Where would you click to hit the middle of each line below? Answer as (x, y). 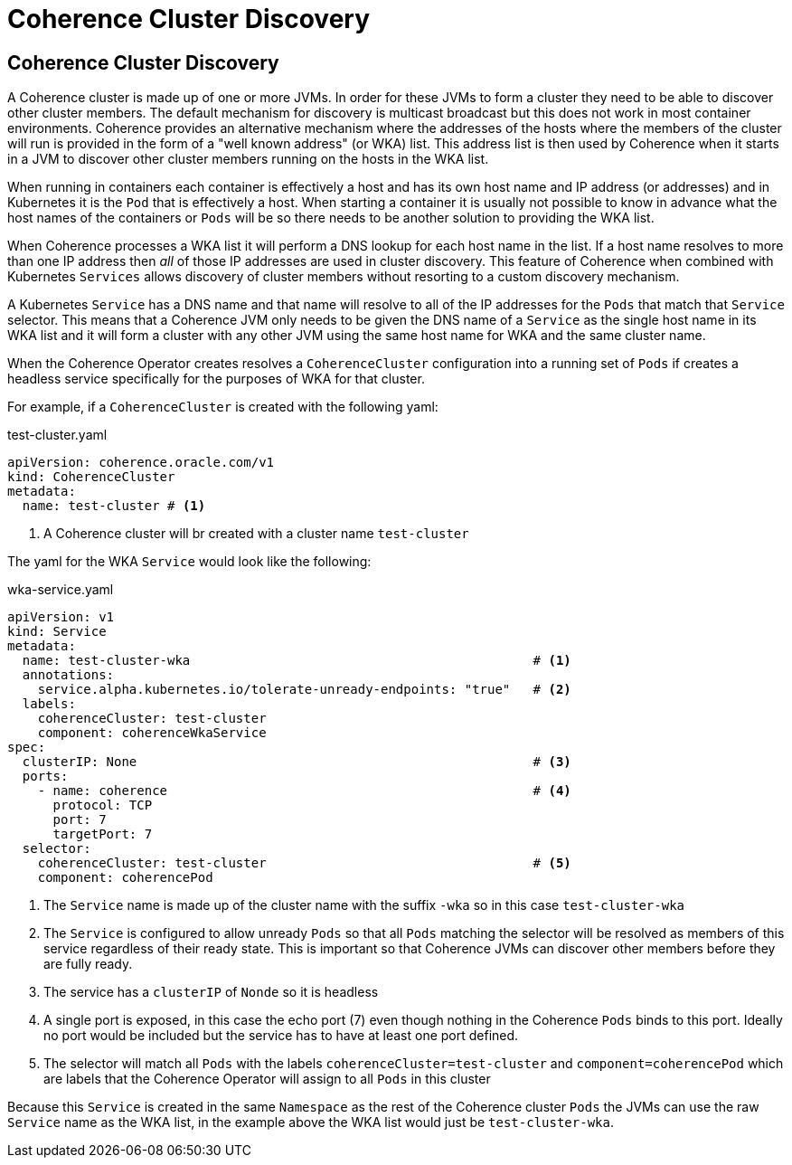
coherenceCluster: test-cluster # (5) (304, 863)
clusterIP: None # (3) (297, 762)
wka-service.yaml (61, 590)
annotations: (68, 675)
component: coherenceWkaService (152, 733)
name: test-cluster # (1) (114, 506)
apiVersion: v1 (61, 617)
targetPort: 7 (103, 834)
